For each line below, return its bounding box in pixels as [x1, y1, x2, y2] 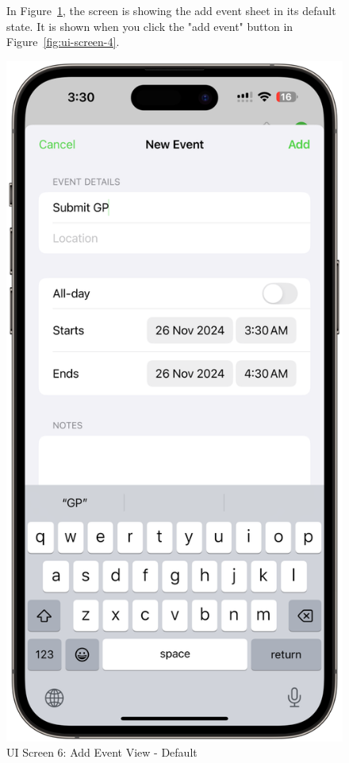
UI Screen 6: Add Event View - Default [6, 744, 198, 761]
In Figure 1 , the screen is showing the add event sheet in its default [6, 2, 336, 18]
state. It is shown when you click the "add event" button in [6, 17, 293, 34]
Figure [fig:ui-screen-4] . [6, 33, 120, 50]
